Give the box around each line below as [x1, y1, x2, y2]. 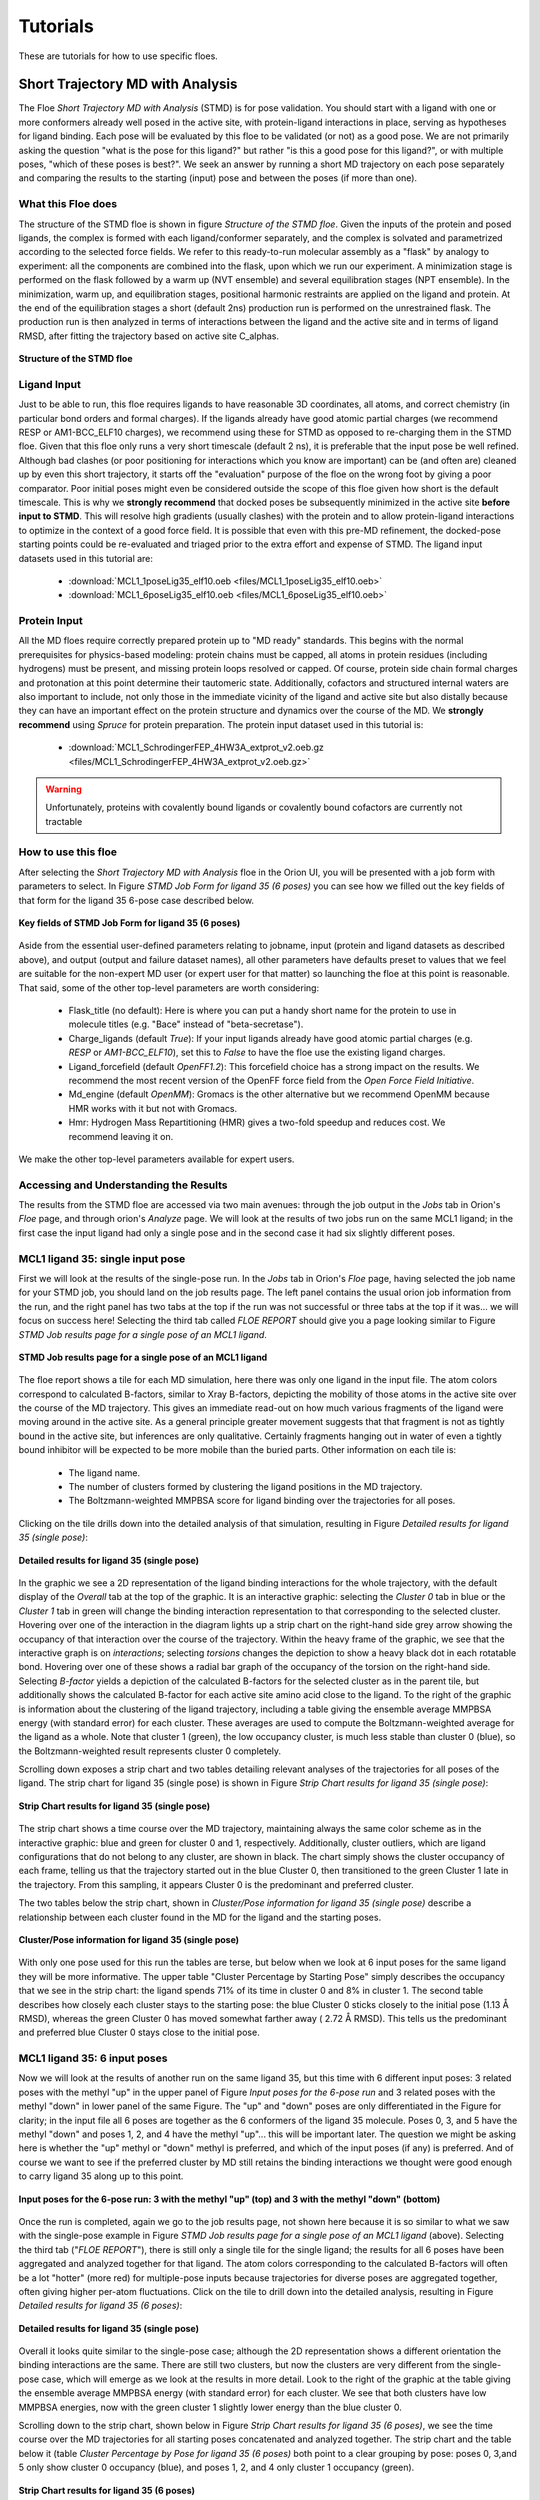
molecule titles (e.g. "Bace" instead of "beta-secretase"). [68, 1018, 304, 1030]
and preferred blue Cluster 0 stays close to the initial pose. [18, 2026, 260, 2039]
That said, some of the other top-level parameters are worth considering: [18, 981, 320, 994]
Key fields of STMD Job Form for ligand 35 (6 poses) [18, 917, 241, 929]
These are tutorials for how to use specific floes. [18, 50, 219, 62]
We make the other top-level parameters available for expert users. [18, 1153, 295, 1165]
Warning [45, 783, 82, 795]
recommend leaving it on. [68, 1130, 174, 1142]
